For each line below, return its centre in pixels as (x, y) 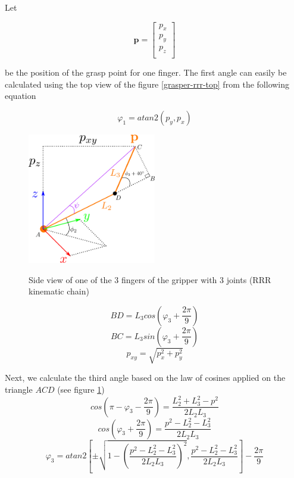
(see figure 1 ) (81, 389)
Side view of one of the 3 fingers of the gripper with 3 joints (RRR (150, 279)
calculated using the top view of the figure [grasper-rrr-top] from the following (147, 84)
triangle (19, 389)
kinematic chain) (59, 291)
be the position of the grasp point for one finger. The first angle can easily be (146, 72)
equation (21, 96)
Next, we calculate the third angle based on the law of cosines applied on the (145, 378)
